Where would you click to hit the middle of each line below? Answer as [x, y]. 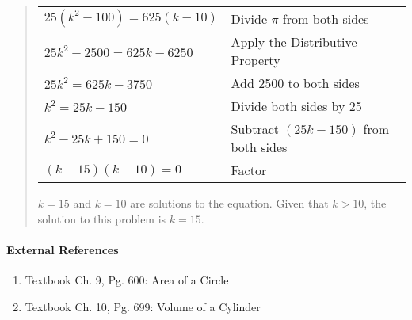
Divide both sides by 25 [296, 106]
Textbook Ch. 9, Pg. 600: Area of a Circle [127, 279]
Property [256, 60]
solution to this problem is [102, 218]
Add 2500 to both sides [295, 83]
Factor [249, 170]
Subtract [255, 129]
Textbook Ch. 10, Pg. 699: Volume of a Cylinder [143, 306]
